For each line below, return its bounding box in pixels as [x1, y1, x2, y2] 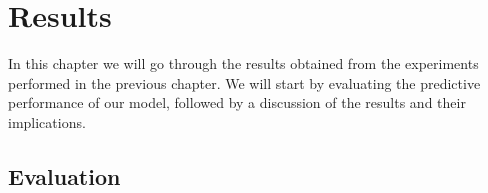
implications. [8, 111, 86, 132]
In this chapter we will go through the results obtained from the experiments [8, 53, 479, 74]
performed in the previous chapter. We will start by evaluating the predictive [8, 72, 481, 93]
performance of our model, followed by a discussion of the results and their [8, 92, 466, 113]
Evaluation [8, 160, 121, 191]
